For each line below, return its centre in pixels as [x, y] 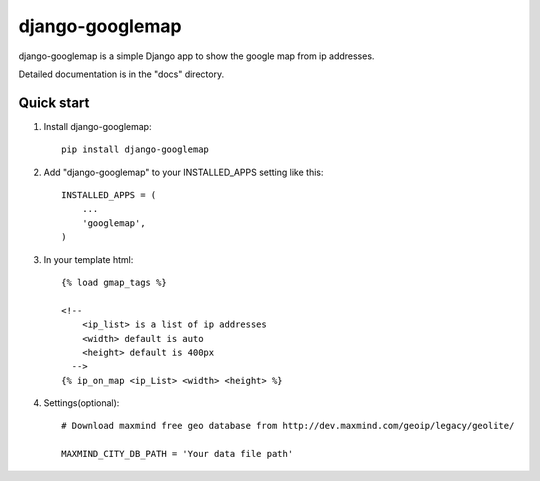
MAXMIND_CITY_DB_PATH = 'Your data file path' [177, 454]
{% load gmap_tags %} [114, 282]
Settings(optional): [81, 403]
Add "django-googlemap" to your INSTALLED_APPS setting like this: [183, 172]
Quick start [54, 102]
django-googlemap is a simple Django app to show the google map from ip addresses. [196, 56]
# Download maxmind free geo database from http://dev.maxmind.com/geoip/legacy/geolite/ [288, 426]
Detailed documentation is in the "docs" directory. [121, 74]
